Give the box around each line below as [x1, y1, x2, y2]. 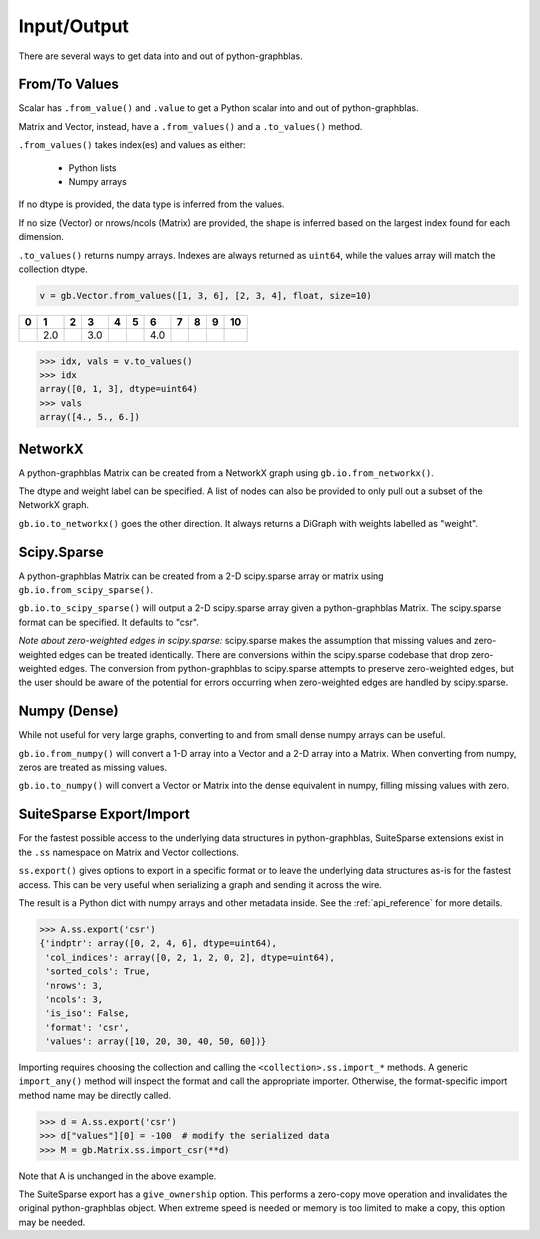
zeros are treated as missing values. [18, 761, 168, 774]
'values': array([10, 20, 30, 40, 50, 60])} [45, 1036, 267, 1047]
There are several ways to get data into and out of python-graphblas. [18, 50, 304, 62]
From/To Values [18, 76, 120, 93]
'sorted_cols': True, [45, 966, 151, 977]
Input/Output [18, 15, 130, 37]
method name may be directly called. [18, 1089, 172, 1101]
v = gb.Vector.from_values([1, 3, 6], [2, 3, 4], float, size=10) [39, 290, 372, 301]
